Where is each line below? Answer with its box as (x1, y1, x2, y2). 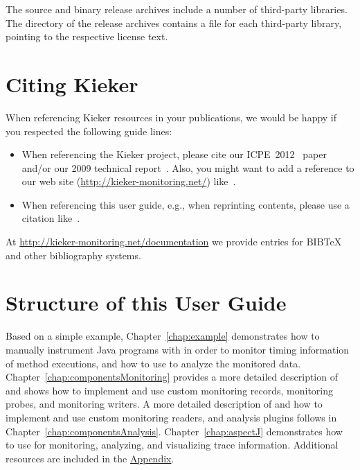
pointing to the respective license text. (6, 29, 168, 44)
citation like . (21, 211, 80, 225)
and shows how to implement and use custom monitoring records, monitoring (6, 383, 334, 397)
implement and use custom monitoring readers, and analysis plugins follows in (6, 410, 337, 424)
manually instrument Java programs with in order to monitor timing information (6, 342, 350, 356)
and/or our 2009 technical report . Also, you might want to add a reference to (21, 160, 354, 175)
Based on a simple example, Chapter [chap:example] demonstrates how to (6, 329, 320, 343)
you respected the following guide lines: (6, 123, 172, 138)
